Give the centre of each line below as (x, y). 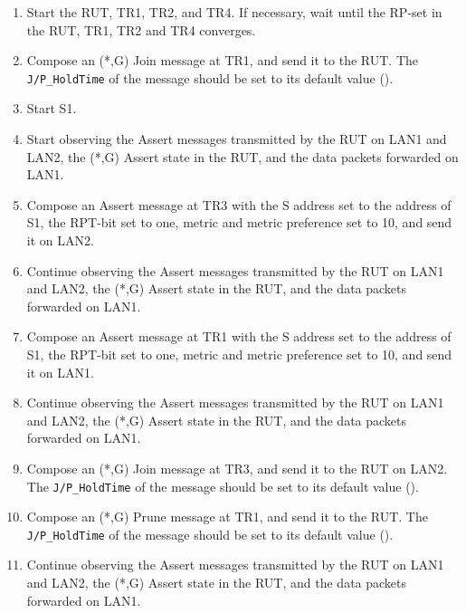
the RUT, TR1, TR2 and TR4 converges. (141, 29)
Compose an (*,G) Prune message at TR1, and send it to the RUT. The (227, 517)
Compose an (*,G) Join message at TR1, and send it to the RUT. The (223, 60)
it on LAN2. (60, 240)
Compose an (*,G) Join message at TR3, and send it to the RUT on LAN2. (237, 468)
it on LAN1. (60, 372)
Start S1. (52, 108)
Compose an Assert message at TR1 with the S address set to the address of (239, 336)
